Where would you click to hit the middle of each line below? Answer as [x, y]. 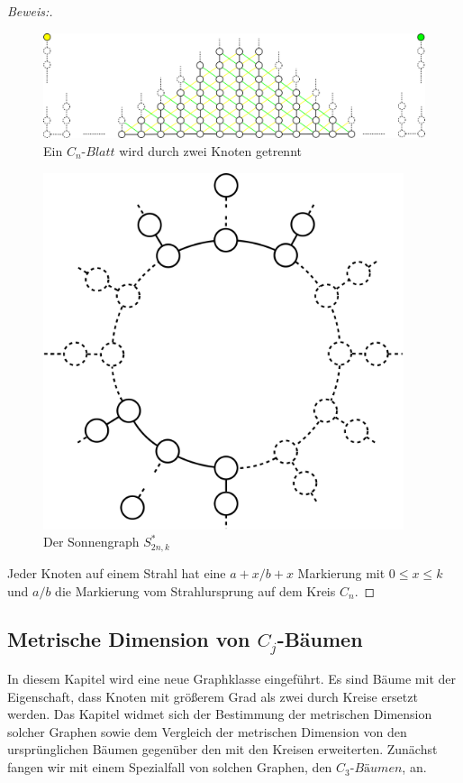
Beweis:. [30, 11]
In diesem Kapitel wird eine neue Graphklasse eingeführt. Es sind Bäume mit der [232, 679]
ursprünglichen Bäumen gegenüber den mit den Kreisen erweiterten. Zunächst [222, 749]
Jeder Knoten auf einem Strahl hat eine [117, 572]
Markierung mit [341, 572]
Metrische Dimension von [129, 639]
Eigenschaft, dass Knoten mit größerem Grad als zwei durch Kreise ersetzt [213, 696]
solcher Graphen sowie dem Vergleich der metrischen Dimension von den [207, 731]
